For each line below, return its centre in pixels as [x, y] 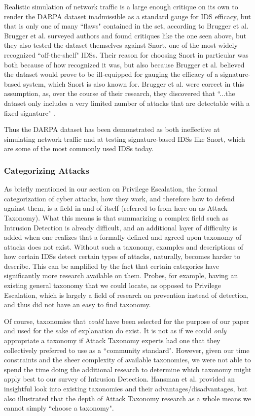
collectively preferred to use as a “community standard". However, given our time [127, 350]
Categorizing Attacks [47, 170]
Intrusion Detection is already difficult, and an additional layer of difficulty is [121, 227]
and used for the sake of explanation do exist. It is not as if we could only [115, 331]
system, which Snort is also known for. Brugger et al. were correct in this [133, 83]
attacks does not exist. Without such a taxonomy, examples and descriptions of [124, 246]
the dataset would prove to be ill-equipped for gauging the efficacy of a [111, 74]
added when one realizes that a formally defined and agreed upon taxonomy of [123, 237]
